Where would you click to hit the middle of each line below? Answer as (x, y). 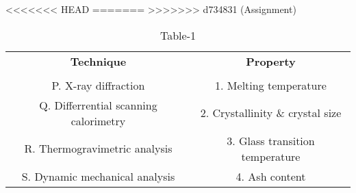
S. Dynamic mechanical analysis (98, 176)
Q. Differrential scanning (98, 105)
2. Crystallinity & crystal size (271, 113)
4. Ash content (271, 176)
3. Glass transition (271, 140)
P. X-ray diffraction (98, 85)
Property (271, 61)
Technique (98, 61)
